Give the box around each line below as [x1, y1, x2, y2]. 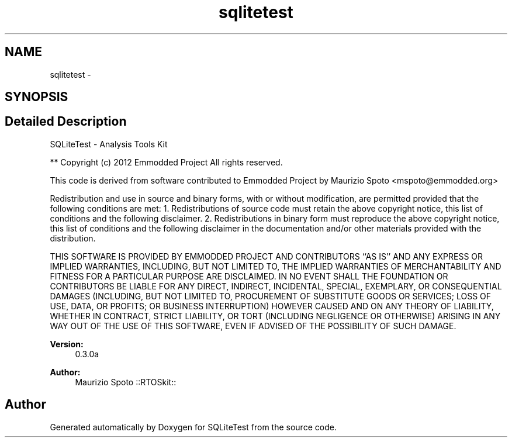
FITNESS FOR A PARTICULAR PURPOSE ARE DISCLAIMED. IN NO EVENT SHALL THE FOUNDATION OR [50, 271, 448, 281]
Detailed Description [5, 114, 127, 129]
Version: [50, 339, 84, 349]
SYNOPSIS [5, 89, 68, 105]
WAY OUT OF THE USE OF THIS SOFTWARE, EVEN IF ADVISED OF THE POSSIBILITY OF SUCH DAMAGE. [50, 320, 456, 331]
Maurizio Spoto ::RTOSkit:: [75, 377, 177, 387]
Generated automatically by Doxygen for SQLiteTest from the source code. [50, 422, 337, 432]
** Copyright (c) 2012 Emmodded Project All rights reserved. [50, 157, 283, 167]
